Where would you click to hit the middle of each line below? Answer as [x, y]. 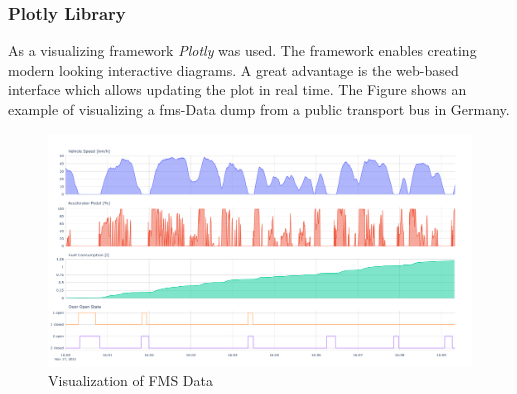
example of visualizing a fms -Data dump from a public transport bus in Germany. [259, 109]
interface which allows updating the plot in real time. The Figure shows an [237, 89]
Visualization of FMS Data [130, 380]
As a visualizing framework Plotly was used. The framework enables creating [242, 50]
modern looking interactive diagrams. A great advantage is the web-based [233, 69]
